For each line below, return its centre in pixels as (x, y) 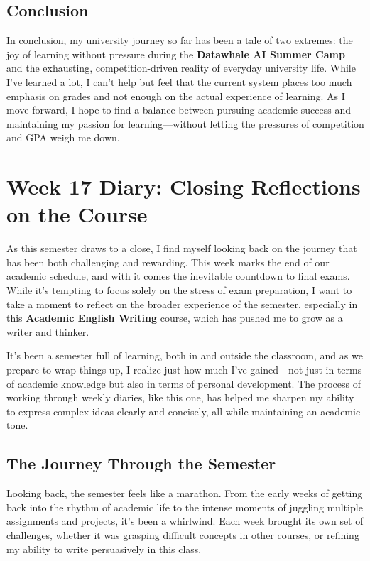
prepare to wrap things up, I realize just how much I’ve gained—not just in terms (184, 370)
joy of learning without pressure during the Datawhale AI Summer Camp (176, 54)
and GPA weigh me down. (63, 137)
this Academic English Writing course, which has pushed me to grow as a (175, 318)
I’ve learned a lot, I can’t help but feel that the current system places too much (179, 81)
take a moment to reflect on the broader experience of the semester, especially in (182, 304)
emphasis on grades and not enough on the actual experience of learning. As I (176, 96)
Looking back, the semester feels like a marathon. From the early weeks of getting (185, 493)
